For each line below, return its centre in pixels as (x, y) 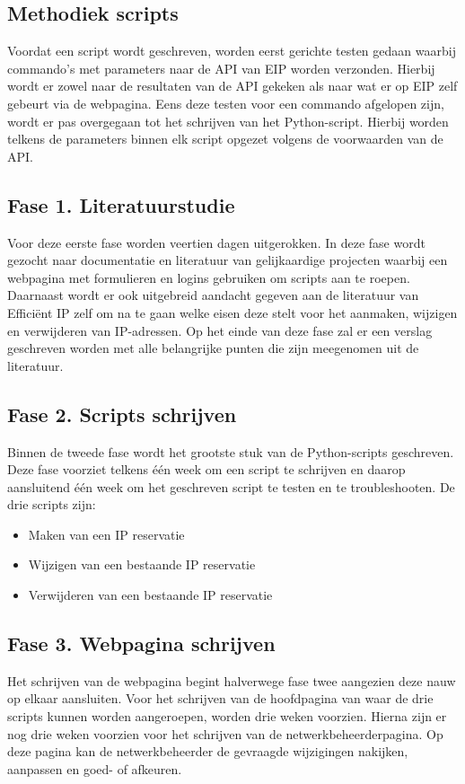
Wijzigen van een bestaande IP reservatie (142, 564)
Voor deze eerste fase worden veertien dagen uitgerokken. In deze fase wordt (216, 242)
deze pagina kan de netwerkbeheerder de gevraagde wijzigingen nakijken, (208, 751)
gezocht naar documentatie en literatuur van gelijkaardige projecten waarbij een (228, 260)
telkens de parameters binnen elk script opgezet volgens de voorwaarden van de (225, 139)
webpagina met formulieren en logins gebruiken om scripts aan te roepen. (209, 277)
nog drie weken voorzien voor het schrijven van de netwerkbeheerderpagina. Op (225, 733)
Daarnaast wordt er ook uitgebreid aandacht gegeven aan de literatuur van (213, 295)
